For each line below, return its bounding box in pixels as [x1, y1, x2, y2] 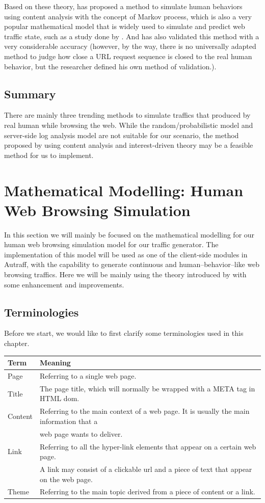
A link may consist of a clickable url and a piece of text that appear [40, 463, 252, 474]
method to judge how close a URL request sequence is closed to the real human [4, 50, 252, 61]
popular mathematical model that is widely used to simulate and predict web [4, 21, 245, 32]
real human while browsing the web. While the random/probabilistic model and [4, 119, 253, 130]
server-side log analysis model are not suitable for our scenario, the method [4, 129, 239, 140]
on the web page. [40, 473, 93, 484]
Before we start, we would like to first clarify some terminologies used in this [4, 328, 244, 338]
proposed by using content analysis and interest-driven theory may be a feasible [4, 140, 253, 150]
